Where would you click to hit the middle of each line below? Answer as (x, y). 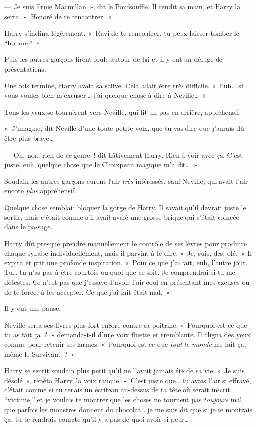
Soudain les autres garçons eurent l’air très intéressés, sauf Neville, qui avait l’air (126, 181)
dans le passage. (29, 227)
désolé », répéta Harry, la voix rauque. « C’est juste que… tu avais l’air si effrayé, (128, 380)
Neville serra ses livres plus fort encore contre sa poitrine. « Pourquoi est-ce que (126, 324)
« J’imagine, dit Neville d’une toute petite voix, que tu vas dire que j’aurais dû (124, 128)
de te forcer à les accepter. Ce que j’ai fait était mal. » (87, 291)
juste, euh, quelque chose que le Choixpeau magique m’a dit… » (101, 164)
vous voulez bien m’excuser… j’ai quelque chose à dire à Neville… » (106, 95)
